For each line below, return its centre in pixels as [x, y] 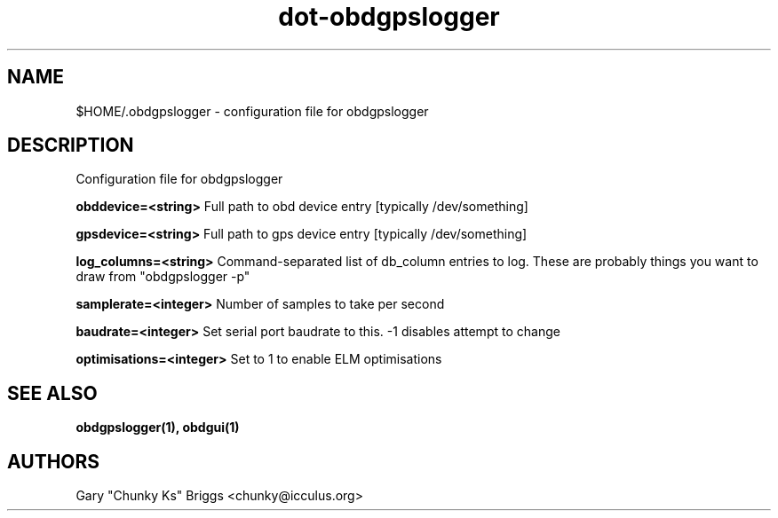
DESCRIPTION [71, 145]
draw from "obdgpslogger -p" [163, 277]
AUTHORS [54, 461]
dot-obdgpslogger [389, 17]
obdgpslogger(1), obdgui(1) [158, 428]
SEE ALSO [52, 393]
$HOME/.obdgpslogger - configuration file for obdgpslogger [252, 111]
